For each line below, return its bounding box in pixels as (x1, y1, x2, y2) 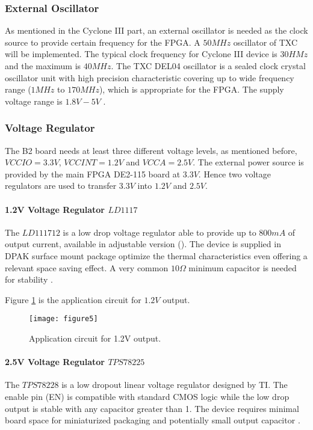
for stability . (5, 273, 53, 286)
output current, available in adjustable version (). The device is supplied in (5, 238, 281, 250)
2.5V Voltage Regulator (5, 355, 105, 368)
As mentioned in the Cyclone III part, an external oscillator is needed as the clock (5, 24, 308, 37)
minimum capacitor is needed (188, 261, 297, 274)
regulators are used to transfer (5, 179, 117, 192)
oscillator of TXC (233, 35, 298, 48)
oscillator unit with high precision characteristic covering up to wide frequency (5, 71, 294, 84)
